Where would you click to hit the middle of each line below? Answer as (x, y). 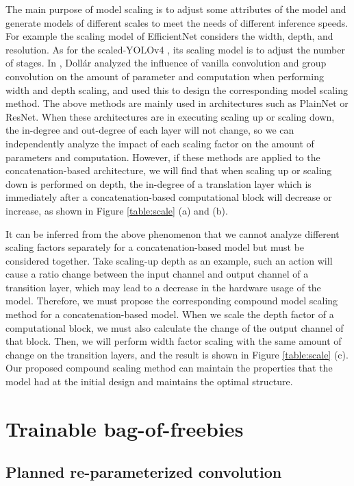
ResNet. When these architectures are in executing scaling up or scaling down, (170, 116)
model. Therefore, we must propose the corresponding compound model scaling (172, 301)
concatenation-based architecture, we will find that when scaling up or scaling (169, 170)
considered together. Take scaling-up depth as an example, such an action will (169, 260)
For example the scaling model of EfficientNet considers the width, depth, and (169, 36)
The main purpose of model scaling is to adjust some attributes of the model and (176, 9)
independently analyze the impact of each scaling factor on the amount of (160, 143)
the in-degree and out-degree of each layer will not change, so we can (150, 130)
